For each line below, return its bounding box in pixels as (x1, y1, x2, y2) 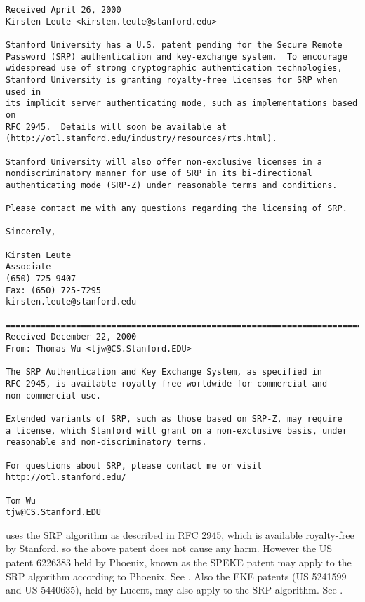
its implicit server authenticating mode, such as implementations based (6, 98, 358, 109)
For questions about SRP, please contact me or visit (6, 460, 263, 471)
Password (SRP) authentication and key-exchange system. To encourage (6, 51, 347, 62)
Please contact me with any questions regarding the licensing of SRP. (6, 203, 347, 214)
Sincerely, (6, 227, 56, 237)
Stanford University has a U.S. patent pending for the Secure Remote (6, 39, 343, 50)
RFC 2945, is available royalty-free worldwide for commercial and (6, 379, 328, 389)
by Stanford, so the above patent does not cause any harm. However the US (6, 541, 333, 556)
